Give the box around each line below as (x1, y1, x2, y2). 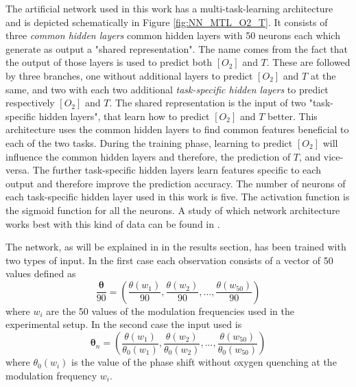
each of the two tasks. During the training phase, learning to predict (5, 135, 293, 150)
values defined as (5, 266, 76, 281)
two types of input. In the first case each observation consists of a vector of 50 (5, 253, 333, 267)
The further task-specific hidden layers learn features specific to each (32, 163, 321, 177)
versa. (5, 163, 30, 177)
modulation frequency (5, 368, 97, 382)
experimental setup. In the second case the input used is (5, 317, 242, 331)
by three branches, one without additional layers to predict (5, 68, 253, 82)
